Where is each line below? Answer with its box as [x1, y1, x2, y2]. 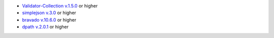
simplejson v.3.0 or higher [22, 10, 76, 16]
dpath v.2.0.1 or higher [22, 24, 68, 30]
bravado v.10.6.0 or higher [22, 16, 77, 22]
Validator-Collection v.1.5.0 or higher [22, 3, 98, 8]
